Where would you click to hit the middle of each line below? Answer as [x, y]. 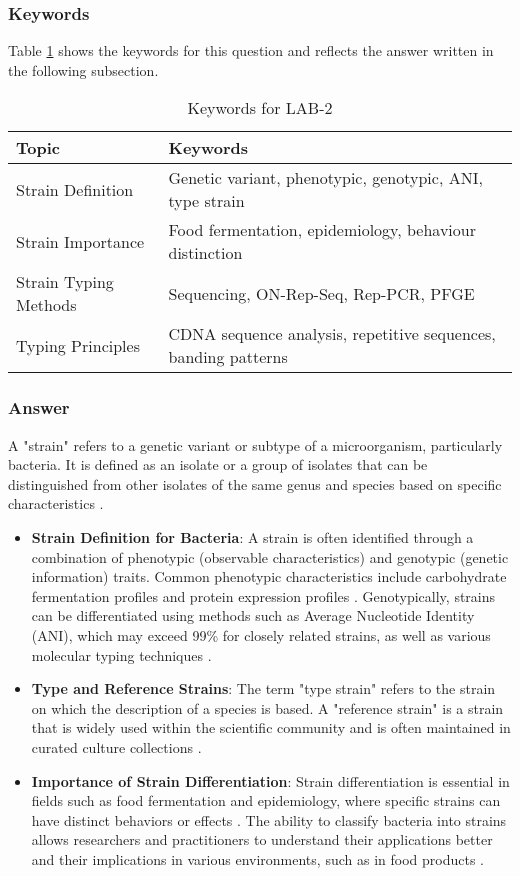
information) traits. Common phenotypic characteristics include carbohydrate [269, 576]
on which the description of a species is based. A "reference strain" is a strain [267, 707]
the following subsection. [83, 69]
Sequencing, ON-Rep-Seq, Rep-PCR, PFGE [321, 293]
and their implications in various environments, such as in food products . [257, 858]
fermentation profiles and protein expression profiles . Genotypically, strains [263, 595]
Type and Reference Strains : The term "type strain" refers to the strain [263, 688]
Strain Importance [80, 241]
